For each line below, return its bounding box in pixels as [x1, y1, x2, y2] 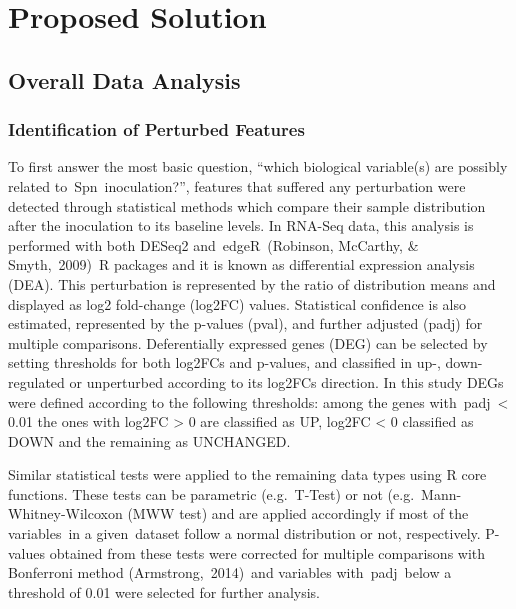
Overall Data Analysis [8, 64, 241, 95]
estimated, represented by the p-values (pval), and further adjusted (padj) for [8, 313, 483, 334]
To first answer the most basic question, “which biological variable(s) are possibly [8, 156, 508, 177]
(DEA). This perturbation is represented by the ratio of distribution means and [8, 273, 496, 294]
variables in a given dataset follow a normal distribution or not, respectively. [8, 523, 481, 544]
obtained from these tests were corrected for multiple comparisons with [49, 542, 486, 563]
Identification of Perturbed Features [8, 117, 305, 142]
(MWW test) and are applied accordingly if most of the [127, 503, 469, 524]
